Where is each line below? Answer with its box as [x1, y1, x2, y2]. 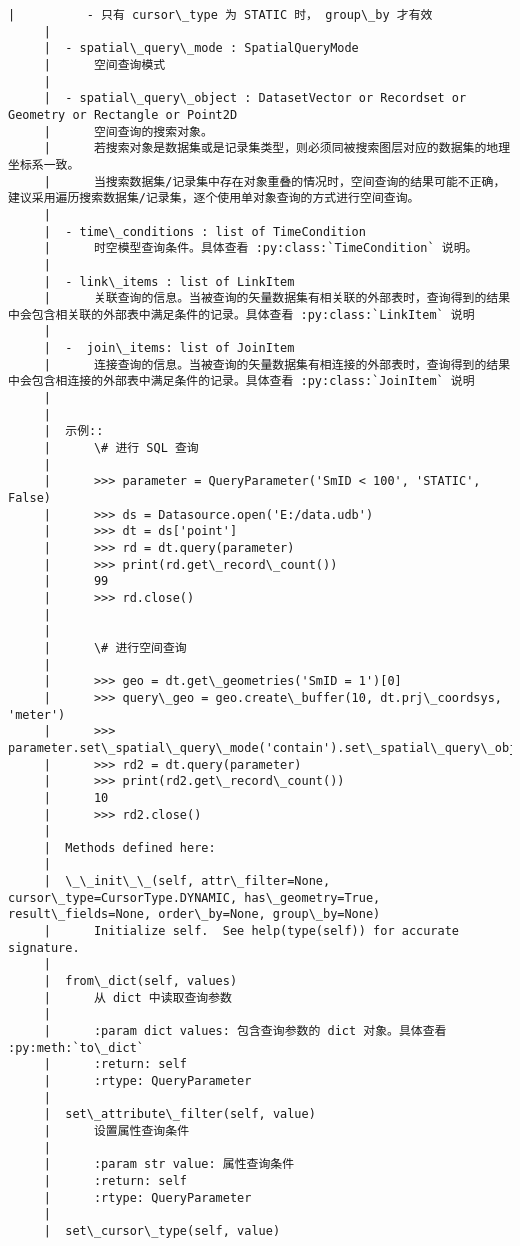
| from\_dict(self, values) [43, 974, 238, 989]
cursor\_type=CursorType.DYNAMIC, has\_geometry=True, [8, 890, 381, 905]
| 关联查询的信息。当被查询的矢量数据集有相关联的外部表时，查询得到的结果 [43, 291, 511, 306]
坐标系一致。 [8, 157, 80, 172]
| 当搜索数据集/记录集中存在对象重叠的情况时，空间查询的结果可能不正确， [43, 174, 506, 189]
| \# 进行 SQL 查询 [43, 441, 199, 456]
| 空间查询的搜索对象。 [43, 124, 213, 139]
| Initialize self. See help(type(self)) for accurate [43, 924, 460, 939]
